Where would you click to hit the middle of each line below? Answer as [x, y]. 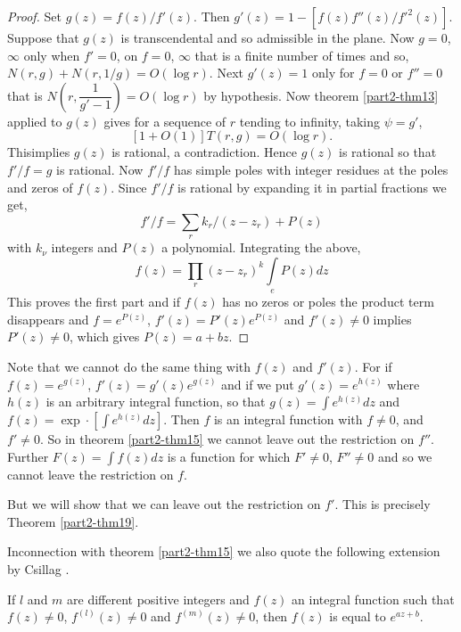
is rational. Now [100, 169]
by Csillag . [38, 569]
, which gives [105, 337]
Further [28, 456]
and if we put [258, 384]
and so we [405, 456]
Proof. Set [34, 16]
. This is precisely [383, 504]
